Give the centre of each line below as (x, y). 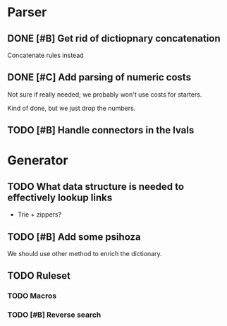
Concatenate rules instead (45, 55)
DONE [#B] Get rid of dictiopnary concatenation (114, 38)
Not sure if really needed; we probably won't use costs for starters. (105, 94)
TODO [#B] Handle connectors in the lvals (101, 130)
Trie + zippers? (39, 215)
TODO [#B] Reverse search (54, 315)
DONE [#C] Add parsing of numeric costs (99, 77)
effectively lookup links (60, 197)
